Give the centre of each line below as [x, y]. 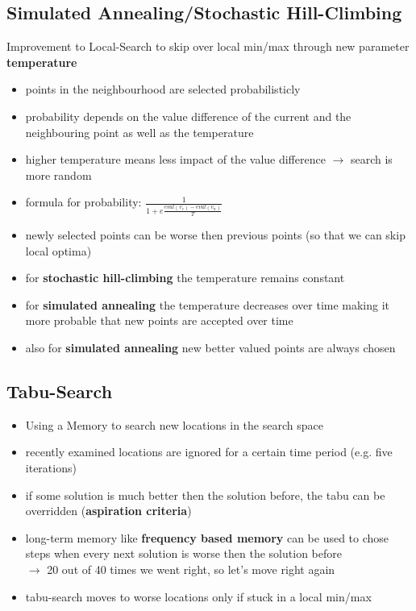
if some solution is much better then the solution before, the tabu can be [205, 495]
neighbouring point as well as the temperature [139, 132]
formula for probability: [83, 202]
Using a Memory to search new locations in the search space [174, 424]
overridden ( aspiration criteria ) [108, 511]
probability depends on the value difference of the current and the [188, 116]
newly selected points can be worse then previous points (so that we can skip [215, 235]
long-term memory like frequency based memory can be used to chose [207, 537]
